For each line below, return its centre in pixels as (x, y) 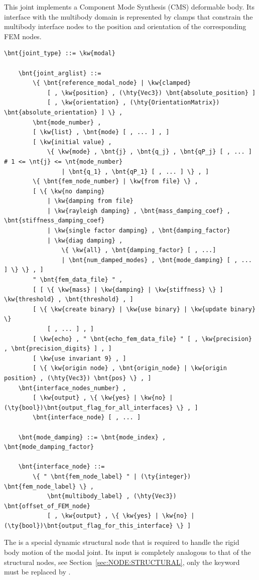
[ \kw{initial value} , (72, 142)
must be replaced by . (37, 572)
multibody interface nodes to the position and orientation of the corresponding (125, 26)
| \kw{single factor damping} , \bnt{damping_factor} (139, 231)
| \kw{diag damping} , (85, 240)
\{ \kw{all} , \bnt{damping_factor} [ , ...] (139, 250)
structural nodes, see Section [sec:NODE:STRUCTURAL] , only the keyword (122, 562)
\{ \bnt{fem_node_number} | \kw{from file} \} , (115, 182)
